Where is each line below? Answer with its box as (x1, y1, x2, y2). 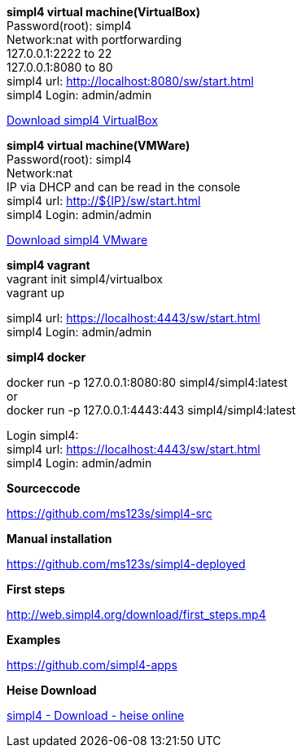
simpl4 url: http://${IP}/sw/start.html (7, 194, 201, 208)
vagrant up (7, 286, 65, 300)
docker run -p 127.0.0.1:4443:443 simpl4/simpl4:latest (7, 403, 296, 418)
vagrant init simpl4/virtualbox (7, 272, 163, 287)
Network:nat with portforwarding (7, 33, 182, 47)
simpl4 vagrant (7, 258, 90, 273)
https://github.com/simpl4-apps (7, 658, 177, 673)
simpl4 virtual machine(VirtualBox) (7, 5, 200, 20)
